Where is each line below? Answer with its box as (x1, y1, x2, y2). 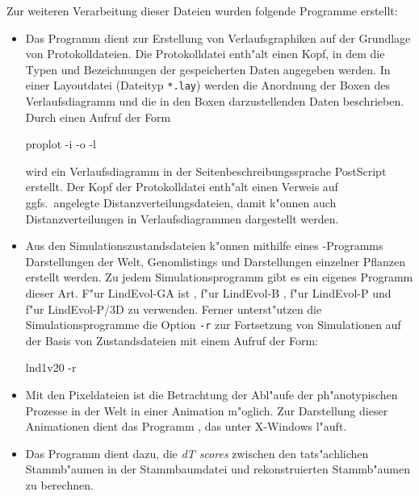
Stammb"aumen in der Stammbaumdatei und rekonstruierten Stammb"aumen (25, 461, 411, 477)
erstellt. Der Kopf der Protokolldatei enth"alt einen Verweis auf (25, 178, 338, 195)
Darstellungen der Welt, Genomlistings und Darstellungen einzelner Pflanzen (25, 252, 405, 269)
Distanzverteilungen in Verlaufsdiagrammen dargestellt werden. (25, 210, 339, 227)
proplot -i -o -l (25, 135, 96, 152)
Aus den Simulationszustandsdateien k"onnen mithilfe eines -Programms (25, 237, 383, 254)
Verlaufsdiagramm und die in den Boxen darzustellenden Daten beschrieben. (25, 93, 404, 110)
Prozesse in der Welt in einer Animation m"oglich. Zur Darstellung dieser (25, 402, 388, 419)
